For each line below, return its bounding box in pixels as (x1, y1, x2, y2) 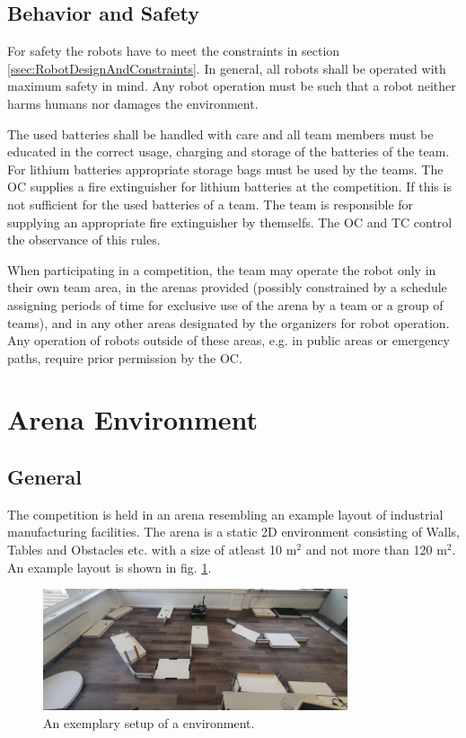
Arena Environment (7, 401, 259, 438)
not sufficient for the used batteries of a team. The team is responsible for (7, 194, 414, 213)
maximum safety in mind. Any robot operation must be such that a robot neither (7, 76, 456, 95)
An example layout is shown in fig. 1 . (7, 557, 212, 576)
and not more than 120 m (305, 540, 447, 559)
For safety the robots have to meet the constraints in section (7, 41, 340, 60)
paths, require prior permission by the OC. (7, 348, 242, 367)
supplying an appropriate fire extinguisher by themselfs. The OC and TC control (7, 212, 453, 231)
